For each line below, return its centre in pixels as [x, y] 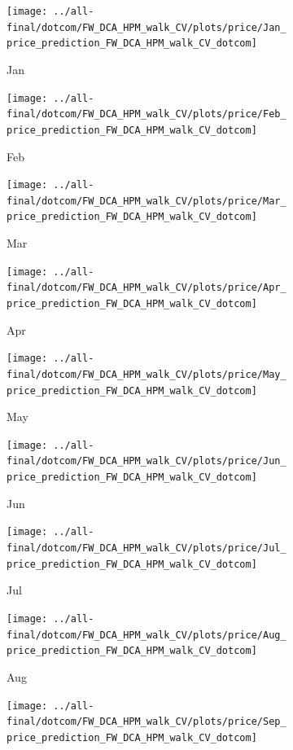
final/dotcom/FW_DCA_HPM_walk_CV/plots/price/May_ [146, 374]
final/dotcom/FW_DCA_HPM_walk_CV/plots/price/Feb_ [146, 114]
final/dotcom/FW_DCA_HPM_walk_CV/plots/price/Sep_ [146, 722]
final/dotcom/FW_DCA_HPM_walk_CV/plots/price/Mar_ [146, 201]
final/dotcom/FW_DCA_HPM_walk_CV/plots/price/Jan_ [146, 27]
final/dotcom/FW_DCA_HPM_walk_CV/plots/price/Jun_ [146, 461]
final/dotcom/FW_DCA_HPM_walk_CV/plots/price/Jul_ [146, 548]
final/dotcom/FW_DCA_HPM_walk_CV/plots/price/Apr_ [146, 288]
